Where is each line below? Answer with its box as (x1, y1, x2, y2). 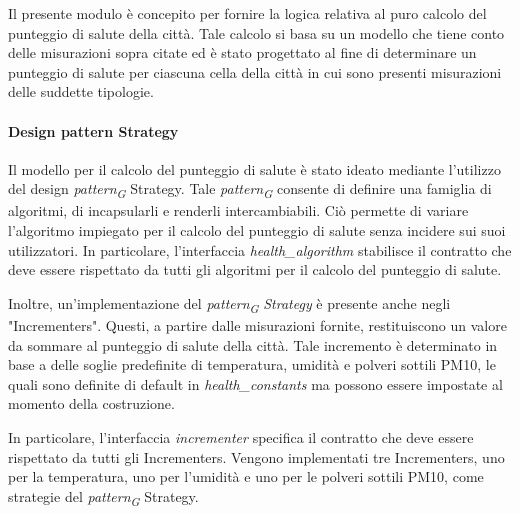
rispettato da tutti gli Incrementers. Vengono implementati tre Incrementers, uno (8, 446, 505, 467)
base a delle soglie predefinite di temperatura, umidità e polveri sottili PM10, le (8, 354, 496, 375)
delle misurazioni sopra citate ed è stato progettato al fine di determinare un (8, 42, 477, 63)
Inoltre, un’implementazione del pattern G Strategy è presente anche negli (8, 292, 451, 316)
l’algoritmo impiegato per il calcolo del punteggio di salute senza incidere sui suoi (8, 220, 506, 241)
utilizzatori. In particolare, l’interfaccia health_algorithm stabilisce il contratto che (8, 239, 512, 260)
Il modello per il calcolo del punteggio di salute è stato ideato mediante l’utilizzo (8, 158, 501, 179)
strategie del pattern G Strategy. (8, 485, 199, 509)
